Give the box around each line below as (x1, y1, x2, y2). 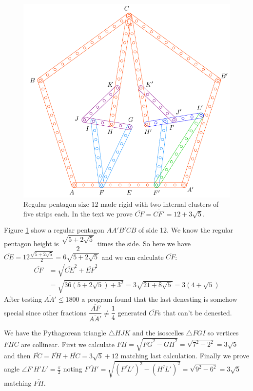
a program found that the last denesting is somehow (81, 294, 237, 304)
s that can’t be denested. (158, 307, 232, 317)
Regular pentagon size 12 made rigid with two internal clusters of (23, 199, 219, 209)
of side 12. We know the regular (138, 225, 234, 235)
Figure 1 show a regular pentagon (4, 225, 104, 235)
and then (4, 351, 31, 361)
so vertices (208, 328, 239, 338)
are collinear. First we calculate (21, 339, 115, 349)
